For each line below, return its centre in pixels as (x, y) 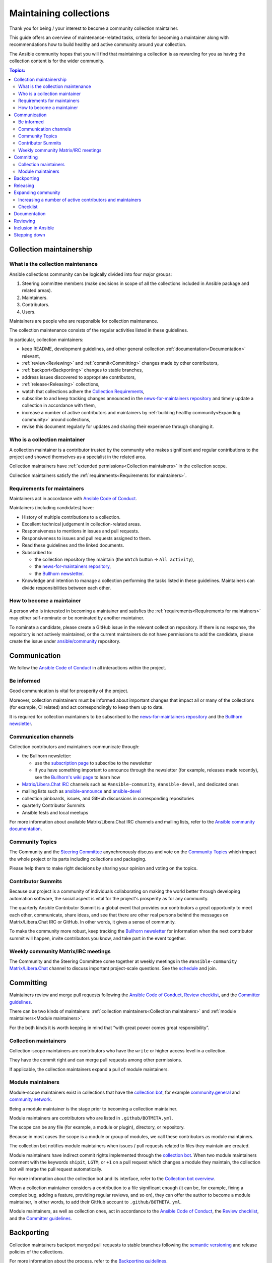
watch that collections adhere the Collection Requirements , (83, 391)
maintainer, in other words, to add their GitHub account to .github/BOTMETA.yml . (95, 1202)
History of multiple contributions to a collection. (71, 517)
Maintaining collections (60, 13)
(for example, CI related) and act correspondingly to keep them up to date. (86, 707)
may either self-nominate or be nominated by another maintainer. (77, 618)
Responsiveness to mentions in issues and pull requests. (81, 531)
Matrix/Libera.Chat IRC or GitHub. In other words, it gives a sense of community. (92, 921)
